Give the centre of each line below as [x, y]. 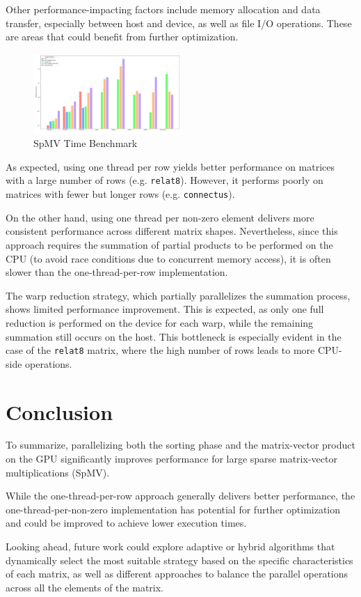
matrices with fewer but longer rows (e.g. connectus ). [120, 194]
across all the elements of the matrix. [85, 587]
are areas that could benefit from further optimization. [122, 37]
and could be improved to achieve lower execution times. [126, 523]
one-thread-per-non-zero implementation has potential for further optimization [173, 509]
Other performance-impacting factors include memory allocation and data [163, 9]
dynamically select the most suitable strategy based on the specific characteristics [179, 560]
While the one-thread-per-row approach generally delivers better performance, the [180, 496]
